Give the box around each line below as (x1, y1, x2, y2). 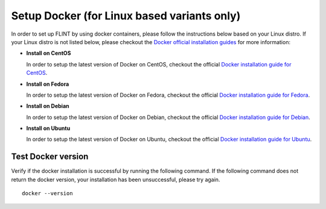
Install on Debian (26, 103, 69, 110)
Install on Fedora (26, 80, 69, 88)
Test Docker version (11, 152, 89, 162)
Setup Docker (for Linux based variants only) (11, 9, 241, 22)
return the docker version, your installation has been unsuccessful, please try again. (11, 176, 220, 183)
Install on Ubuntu (26, 124, 71, 132)
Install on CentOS (26, 50, 71, 57)
